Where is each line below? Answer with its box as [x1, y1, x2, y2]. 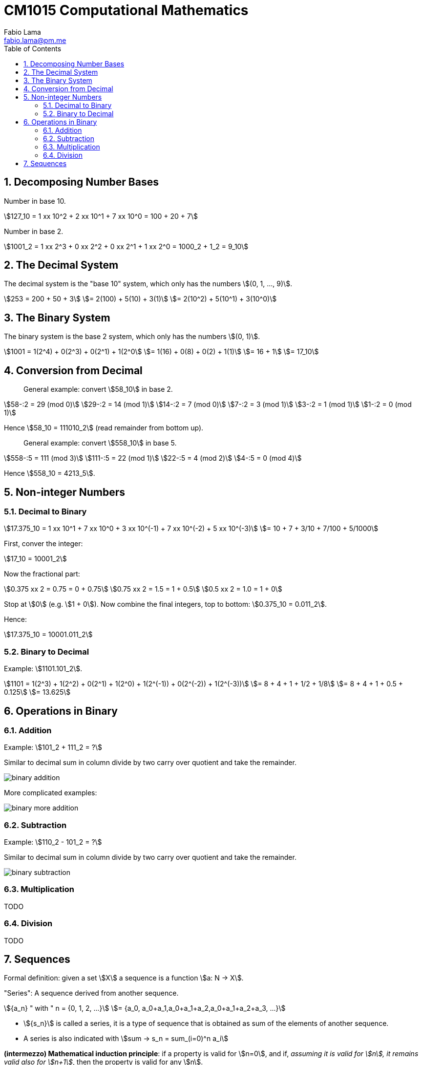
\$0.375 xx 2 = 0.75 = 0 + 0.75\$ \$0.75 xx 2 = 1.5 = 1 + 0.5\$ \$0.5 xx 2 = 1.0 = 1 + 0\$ [4, 585, 282, 594]
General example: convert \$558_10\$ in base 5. [23, 439, 177, 447]
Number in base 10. [4, 196, 66, 205]
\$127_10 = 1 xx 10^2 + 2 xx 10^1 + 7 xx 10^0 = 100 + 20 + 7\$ [4, 212, 198, 220]
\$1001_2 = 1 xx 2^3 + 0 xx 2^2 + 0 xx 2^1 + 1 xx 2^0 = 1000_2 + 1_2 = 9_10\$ [4, 242, 249, 251]
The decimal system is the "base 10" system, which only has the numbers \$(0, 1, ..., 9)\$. [4, 279, 293, 288]
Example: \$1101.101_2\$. [4, 664, 83, 673]
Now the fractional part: [4, 570, 80, 578]
